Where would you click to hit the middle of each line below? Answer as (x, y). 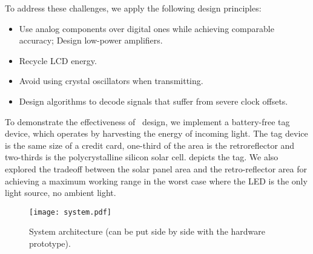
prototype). (50, 243)
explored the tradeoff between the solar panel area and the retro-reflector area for (156, 168)
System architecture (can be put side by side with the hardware (147, 231)
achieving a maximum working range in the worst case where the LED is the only (156, 181)
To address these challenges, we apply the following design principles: (133, 8)
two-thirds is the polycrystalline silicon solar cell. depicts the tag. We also (142, 157)
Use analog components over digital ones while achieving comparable (147, 28)
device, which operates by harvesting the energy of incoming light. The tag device (156, 133)
